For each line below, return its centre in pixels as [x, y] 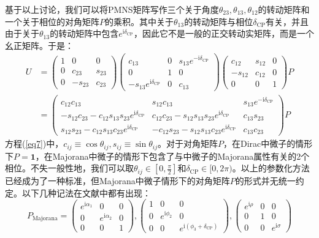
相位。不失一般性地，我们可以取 [69, 168]
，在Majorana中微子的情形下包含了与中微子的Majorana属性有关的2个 [172, 156]
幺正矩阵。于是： [39, 45]
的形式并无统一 [265, 180]
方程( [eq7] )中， [34, 143]
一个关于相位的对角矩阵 [52, 21]
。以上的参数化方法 [271, 168]
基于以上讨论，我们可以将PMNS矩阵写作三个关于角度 [112, 9]
